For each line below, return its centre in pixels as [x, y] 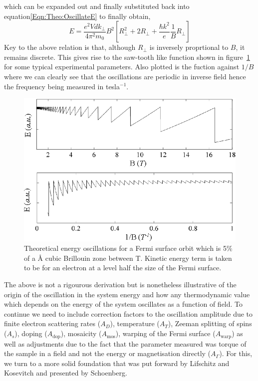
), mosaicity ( [81, 333]
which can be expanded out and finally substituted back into [97, 6]
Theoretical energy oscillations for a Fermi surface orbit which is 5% [128, 248]
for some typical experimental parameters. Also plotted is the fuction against [122, 67]
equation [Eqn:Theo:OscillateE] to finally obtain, [77, 16]
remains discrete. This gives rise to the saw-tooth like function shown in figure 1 [127, 57]
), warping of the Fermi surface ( [165, 333]
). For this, [236, 353]
